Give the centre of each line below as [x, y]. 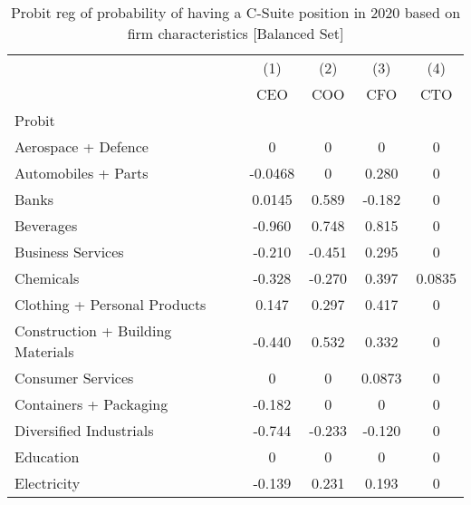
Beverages [46, 225]
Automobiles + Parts [82, 173]
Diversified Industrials [84, 430]
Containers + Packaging [91, 404]
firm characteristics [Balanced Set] [235, 33]
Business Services [69, 252]
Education [47, 456]
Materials [44, 351]
